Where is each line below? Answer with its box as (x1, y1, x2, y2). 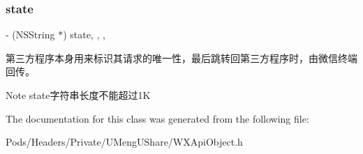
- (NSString (6, 27, 55, 42)
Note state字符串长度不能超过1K (6, 88, 151, 102)
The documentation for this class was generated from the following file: (6, 111, 309, 125)
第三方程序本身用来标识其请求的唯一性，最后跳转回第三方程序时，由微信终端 (6, 50, 357, 65)
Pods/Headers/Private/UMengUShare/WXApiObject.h (6, 134, 243, 149)
